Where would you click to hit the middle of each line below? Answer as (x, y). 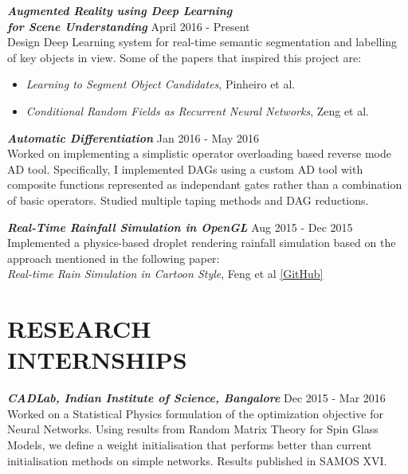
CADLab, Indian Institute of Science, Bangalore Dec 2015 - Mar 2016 (196, 398)
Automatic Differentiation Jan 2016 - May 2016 (133, 137)
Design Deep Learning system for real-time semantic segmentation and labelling (202, 42)
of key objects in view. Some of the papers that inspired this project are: (184, 57)
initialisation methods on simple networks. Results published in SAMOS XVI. (197, 460)
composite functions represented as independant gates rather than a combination (205, 184)
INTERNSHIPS (97, 360)
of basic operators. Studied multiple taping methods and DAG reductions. (188, 200)
